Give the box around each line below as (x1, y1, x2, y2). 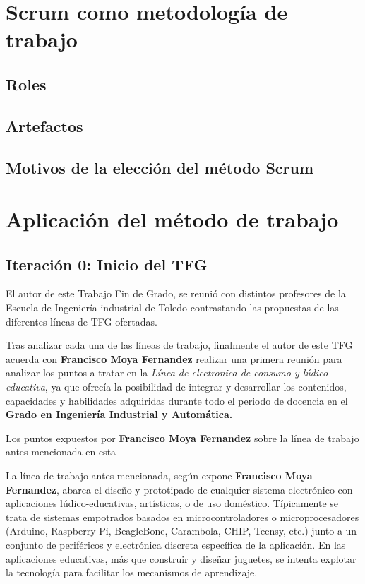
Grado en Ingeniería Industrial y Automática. (6, 407, 233, 422)
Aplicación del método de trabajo (6, 205, 339, 234)
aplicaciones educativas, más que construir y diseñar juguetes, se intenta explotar (6, 551, 357, 566)
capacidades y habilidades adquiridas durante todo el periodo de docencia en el (6, 393, 348, 407)
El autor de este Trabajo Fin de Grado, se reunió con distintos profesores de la (6, 286, 346, 301)
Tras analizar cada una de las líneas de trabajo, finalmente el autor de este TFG (6, 338, 353, 352)
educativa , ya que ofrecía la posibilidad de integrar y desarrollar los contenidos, (6, 379, 347, 394)
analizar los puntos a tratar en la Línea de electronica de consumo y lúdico (6, 365, 328, 380)
